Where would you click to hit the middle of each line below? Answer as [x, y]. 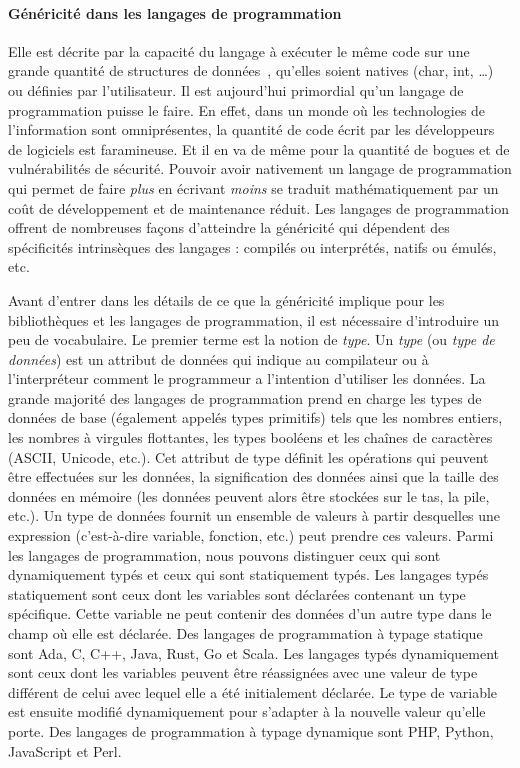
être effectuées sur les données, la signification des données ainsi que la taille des [253, 476]
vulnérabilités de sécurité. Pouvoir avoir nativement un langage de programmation [260, 168]
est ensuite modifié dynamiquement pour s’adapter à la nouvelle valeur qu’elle [247, 711]
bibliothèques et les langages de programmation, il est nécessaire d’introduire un [254, 319]
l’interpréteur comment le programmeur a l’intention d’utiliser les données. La [247, 378]
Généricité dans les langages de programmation [175, 12]
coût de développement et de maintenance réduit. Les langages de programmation [258, 207]
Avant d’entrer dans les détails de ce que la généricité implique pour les [226, 299]
